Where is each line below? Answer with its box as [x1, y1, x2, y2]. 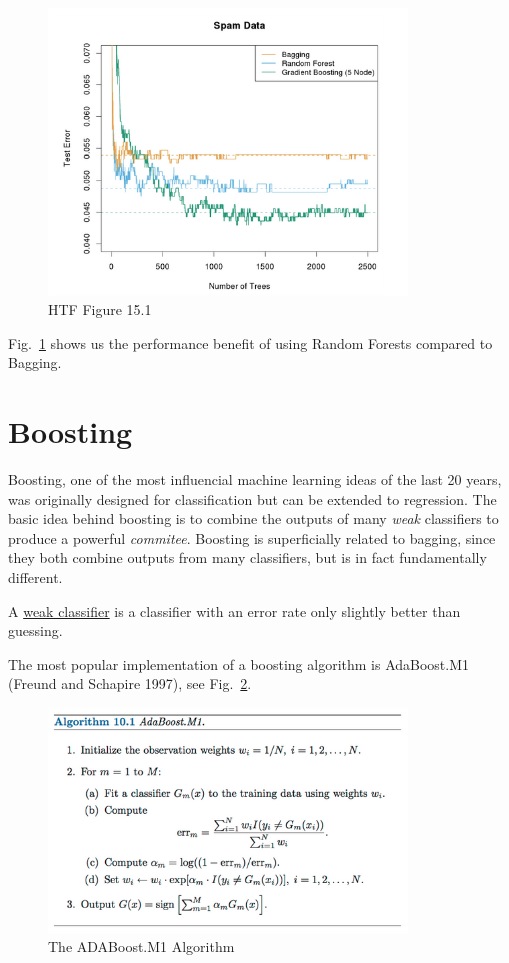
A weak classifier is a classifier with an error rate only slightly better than [8, 600, 461, 621]
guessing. [8, 620, 63, 641]
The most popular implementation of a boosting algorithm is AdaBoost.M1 [8, 653, 470, 674]
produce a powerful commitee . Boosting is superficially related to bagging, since [8, 527, 496, 548]
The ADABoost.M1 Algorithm [48, 936, 235, 957]
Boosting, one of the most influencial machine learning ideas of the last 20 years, [8, 469, 502, 490]
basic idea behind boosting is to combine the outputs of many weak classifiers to [8, 508, 499, 529]
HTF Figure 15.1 [48, 299, 152, 320]
